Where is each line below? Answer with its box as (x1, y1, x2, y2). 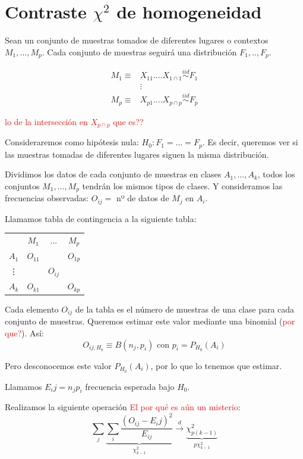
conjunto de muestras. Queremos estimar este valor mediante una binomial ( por (5, 315, 295, 327)
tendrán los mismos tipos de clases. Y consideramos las (82, 179, 283, 192)
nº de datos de (116, 192, 169, 204)
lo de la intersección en (5, 115, 88, 127)
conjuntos (5, 179, 40, 192)
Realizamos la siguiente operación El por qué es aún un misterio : (5, 401, 241, 413)
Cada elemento (5, 303, 59, 316)
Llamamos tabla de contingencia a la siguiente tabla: (5, 212, 197, 224)
